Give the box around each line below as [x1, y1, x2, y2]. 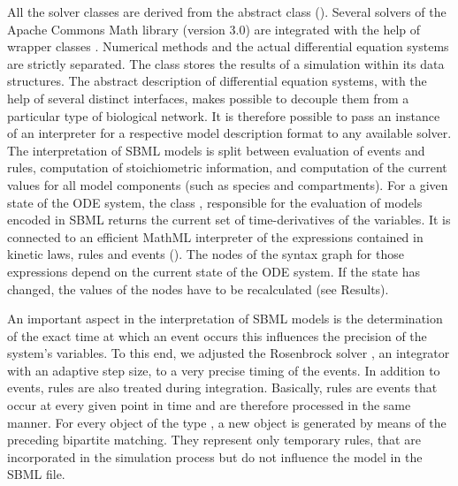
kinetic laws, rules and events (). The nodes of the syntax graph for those [7, 245, 404, 263]
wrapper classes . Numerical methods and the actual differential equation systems [7, 37, 449, 56]
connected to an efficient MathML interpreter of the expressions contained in [7, 227, 424, 246]
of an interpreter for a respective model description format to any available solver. [7, 124, 452, 142]
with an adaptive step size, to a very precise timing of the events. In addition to [7, 361, 440, 379]
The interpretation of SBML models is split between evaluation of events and [7, 140, 425, 159]
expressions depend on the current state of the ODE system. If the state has [7, 262, 420, 280]
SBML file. [7, 465, 65, 483]
